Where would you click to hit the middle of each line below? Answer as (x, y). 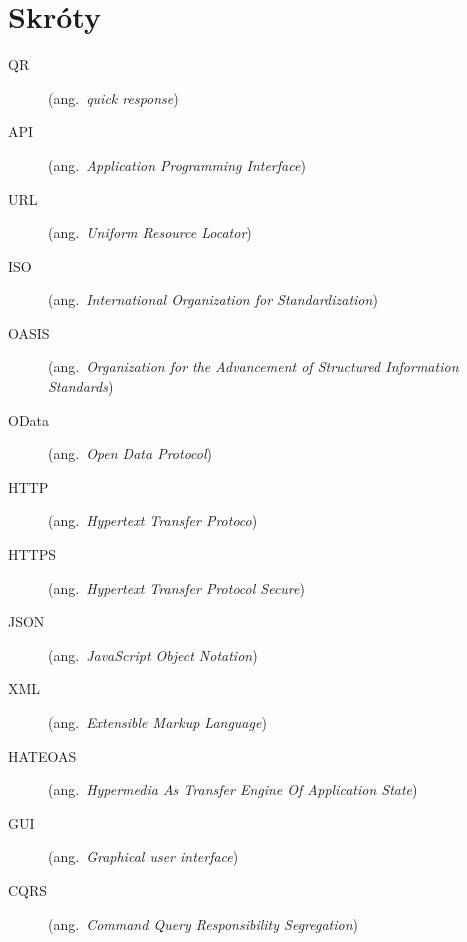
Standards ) (81, 386)
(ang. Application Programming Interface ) (177, 164)
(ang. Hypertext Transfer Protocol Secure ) (176, 587)
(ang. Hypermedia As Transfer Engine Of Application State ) (233, 789)
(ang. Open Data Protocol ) (130, 453)
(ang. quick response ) (113, 97)
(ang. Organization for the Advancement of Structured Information (253, 366)
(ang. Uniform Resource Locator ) (150, 232)
